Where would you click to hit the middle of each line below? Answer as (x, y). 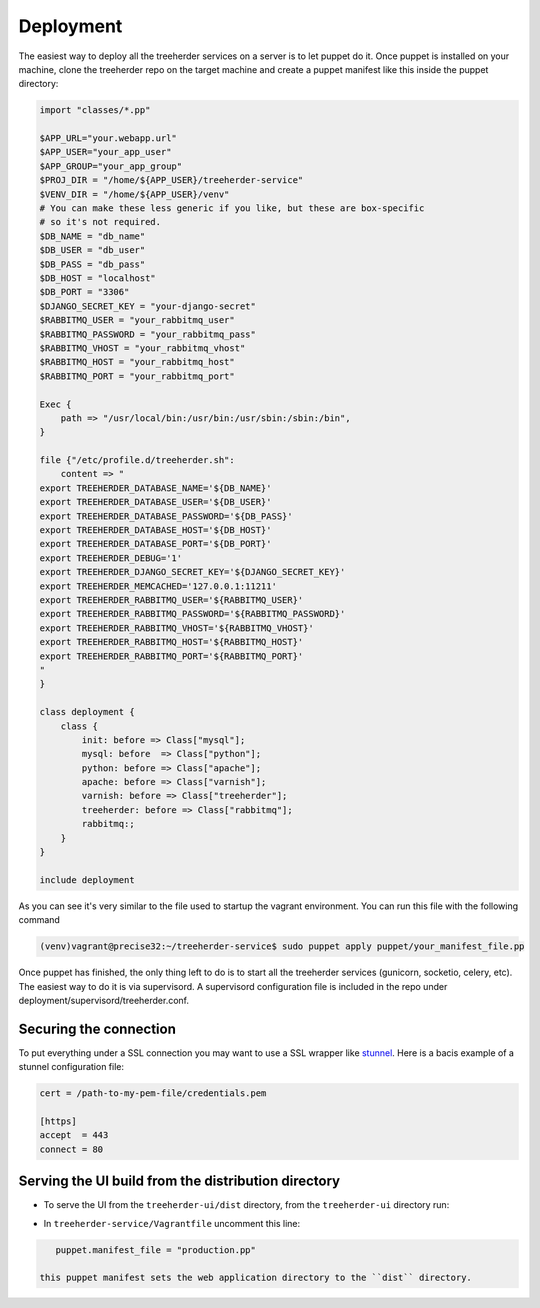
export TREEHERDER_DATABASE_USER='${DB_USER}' (155, 502)
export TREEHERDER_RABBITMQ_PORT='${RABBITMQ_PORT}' (171, 656)
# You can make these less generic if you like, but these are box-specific (232, 208)
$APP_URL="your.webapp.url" (108, 138)
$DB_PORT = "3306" (84, 292)
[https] (58, 1121)
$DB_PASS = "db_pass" (92, 264)
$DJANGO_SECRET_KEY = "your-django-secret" (148, 306)
